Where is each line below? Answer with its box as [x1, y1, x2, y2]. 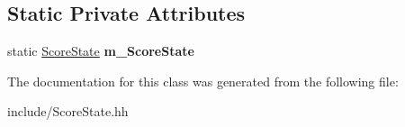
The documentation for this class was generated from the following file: [7, 71, 399, 90]
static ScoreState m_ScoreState [7, 41, 194, 60]
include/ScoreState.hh [7, 102, 129, 121]
